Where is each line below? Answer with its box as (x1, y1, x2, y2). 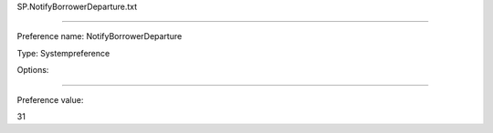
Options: (16, 65, 49, 76)
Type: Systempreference (16, 47, 110, 58)
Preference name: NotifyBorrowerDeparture (16, 31, 183, 42)
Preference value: (16, 94, 84, 105)
